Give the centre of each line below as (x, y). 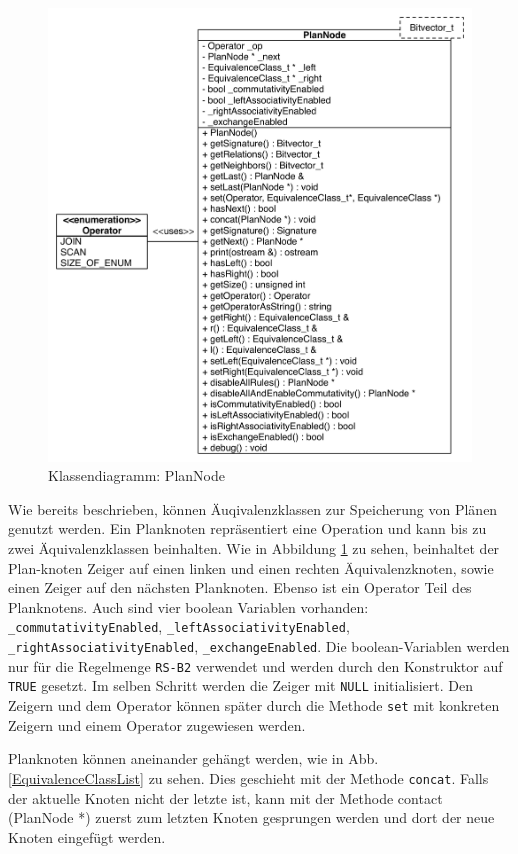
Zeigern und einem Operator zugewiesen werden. (157, 724)
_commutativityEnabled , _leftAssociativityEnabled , (179, 626)
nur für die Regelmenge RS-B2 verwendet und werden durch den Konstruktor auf (255, 665)
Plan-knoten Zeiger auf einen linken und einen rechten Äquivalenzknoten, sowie (251, 567)
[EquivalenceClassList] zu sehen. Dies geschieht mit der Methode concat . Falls (248, 777)
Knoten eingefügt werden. (87, 836)
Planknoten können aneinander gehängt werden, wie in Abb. (193, 758)
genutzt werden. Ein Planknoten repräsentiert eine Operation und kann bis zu (247, 528)
